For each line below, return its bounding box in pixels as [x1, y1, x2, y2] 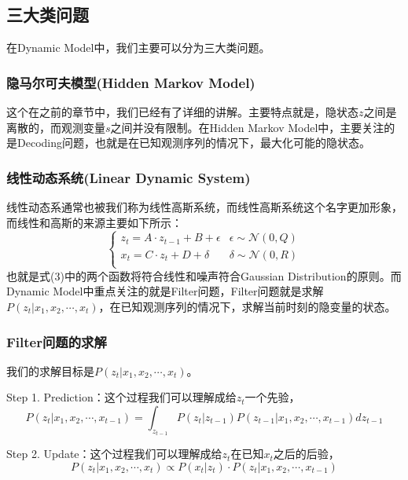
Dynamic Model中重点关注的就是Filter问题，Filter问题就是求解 [6, 283, 324, 299]
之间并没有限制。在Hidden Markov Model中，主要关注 [110, 119, 384, 135]
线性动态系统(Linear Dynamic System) [6, 167, 251, 187]
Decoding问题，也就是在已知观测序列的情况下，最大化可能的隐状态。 [17, 134, 370, 151]
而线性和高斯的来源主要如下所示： [6, 214, 182, 230]
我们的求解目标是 [6, 362, 94, 379]
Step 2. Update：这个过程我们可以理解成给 [6, 445, 222, 462]
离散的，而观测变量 [6, 119, 105, 135]
